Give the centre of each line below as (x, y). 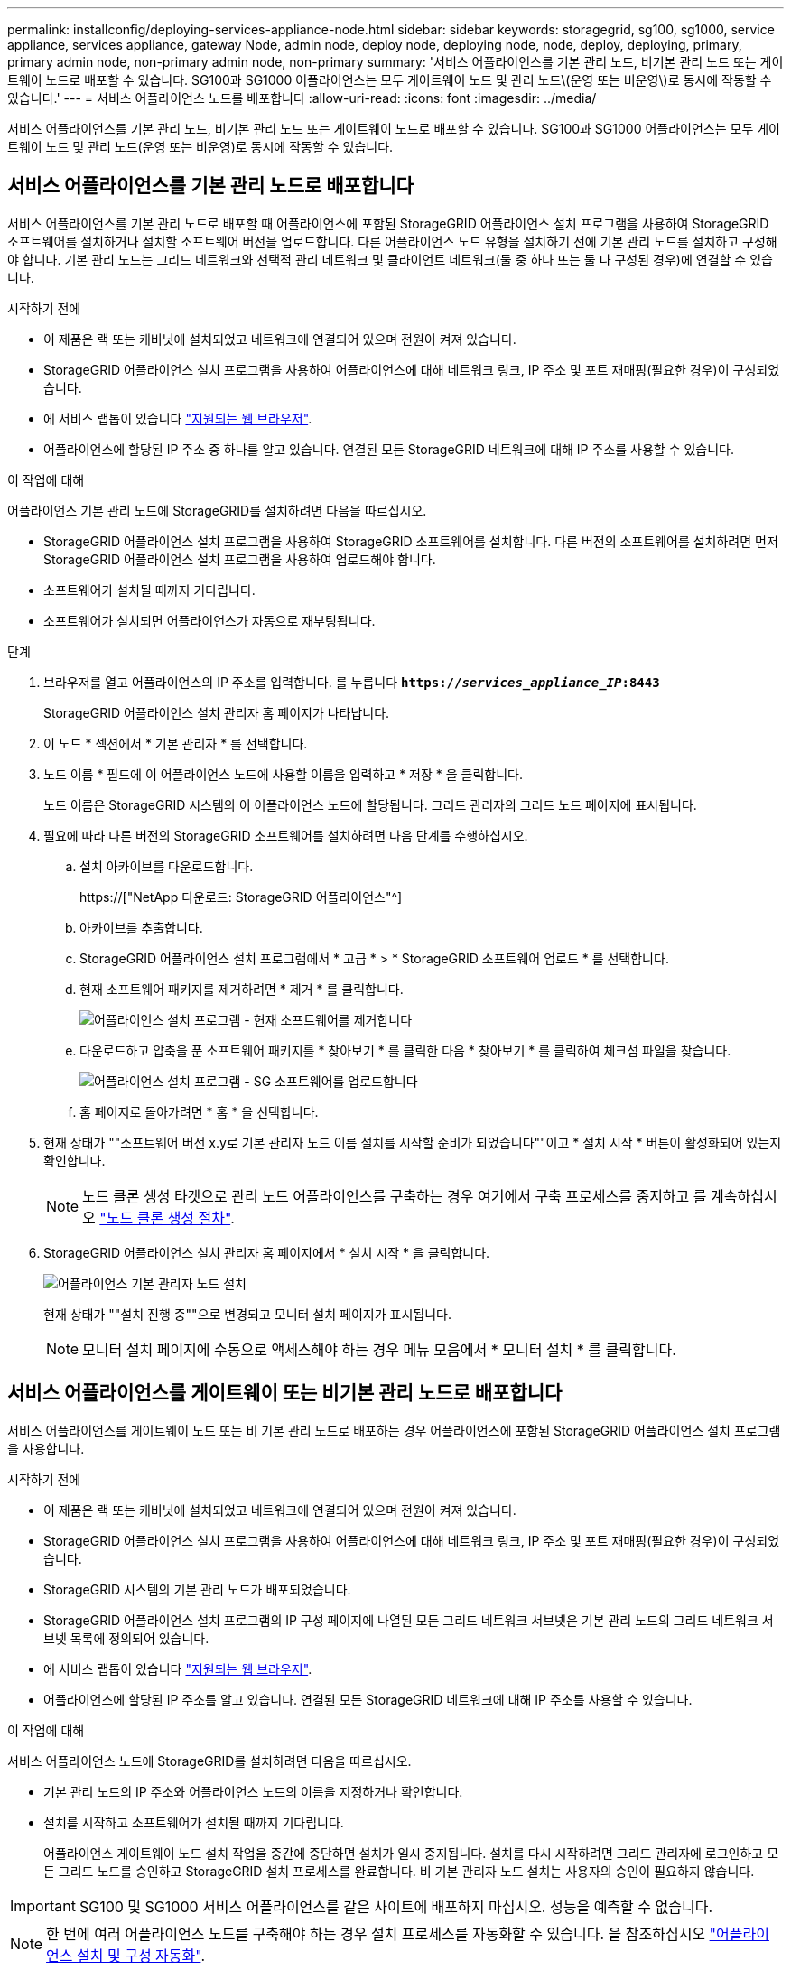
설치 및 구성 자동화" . (141, 1955)
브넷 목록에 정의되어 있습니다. (126, 1638)
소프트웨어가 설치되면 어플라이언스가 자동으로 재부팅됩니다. (209, 620)
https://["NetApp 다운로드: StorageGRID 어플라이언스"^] (241, 897)
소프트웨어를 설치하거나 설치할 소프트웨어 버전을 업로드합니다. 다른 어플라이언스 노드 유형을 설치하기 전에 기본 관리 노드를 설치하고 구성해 (392, 241)
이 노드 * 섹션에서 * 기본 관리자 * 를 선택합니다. (176, 743)
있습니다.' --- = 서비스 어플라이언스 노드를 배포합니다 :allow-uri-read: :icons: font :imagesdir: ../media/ (302, 98)
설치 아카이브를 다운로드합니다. (167, 866)
